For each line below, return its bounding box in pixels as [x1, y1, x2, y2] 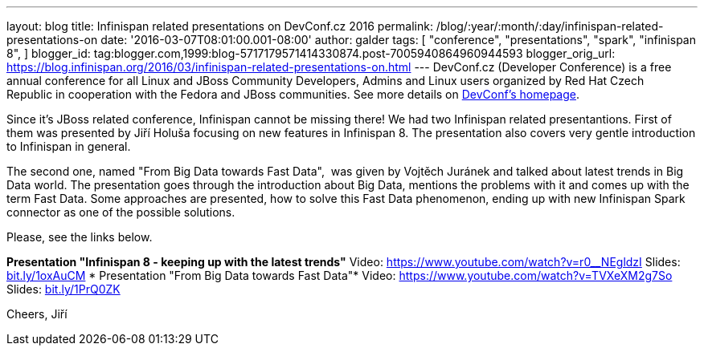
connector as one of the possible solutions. [6, 205, 235, 219]
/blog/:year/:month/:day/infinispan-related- [436, 19, 664, 33]
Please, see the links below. [6, 230, 153, 244]
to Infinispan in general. [6, 140, 131, 153]
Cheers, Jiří [6, 307, 68, 321]
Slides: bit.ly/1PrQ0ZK [6, 282, 121, 296]
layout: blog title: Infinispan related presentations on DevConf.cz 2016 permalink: [6, 19, 433, 33]
